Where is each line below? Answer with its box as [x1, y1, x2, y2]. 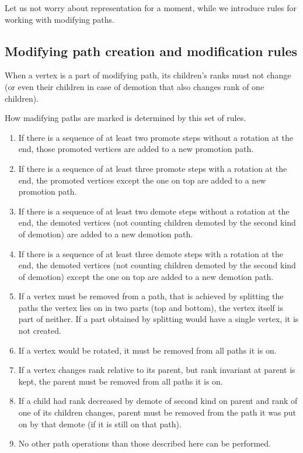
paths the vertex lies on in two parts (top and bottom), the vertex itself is [18, 301, 283, 313]
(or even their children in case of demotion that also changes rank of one [5, 80, 264, 92]
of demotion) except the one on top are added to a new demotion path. [18, 270, 274, 282]
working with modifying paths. [5, 13, 114, 25]
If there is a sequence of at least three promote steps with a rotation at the [18, 162, 287, 174]
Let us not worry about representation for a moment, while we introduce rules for [5, 2, 297, 13]
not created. [18, 324, 61, 337]
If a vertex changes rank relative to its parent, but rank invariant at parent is [18, 364, 295, 376]
